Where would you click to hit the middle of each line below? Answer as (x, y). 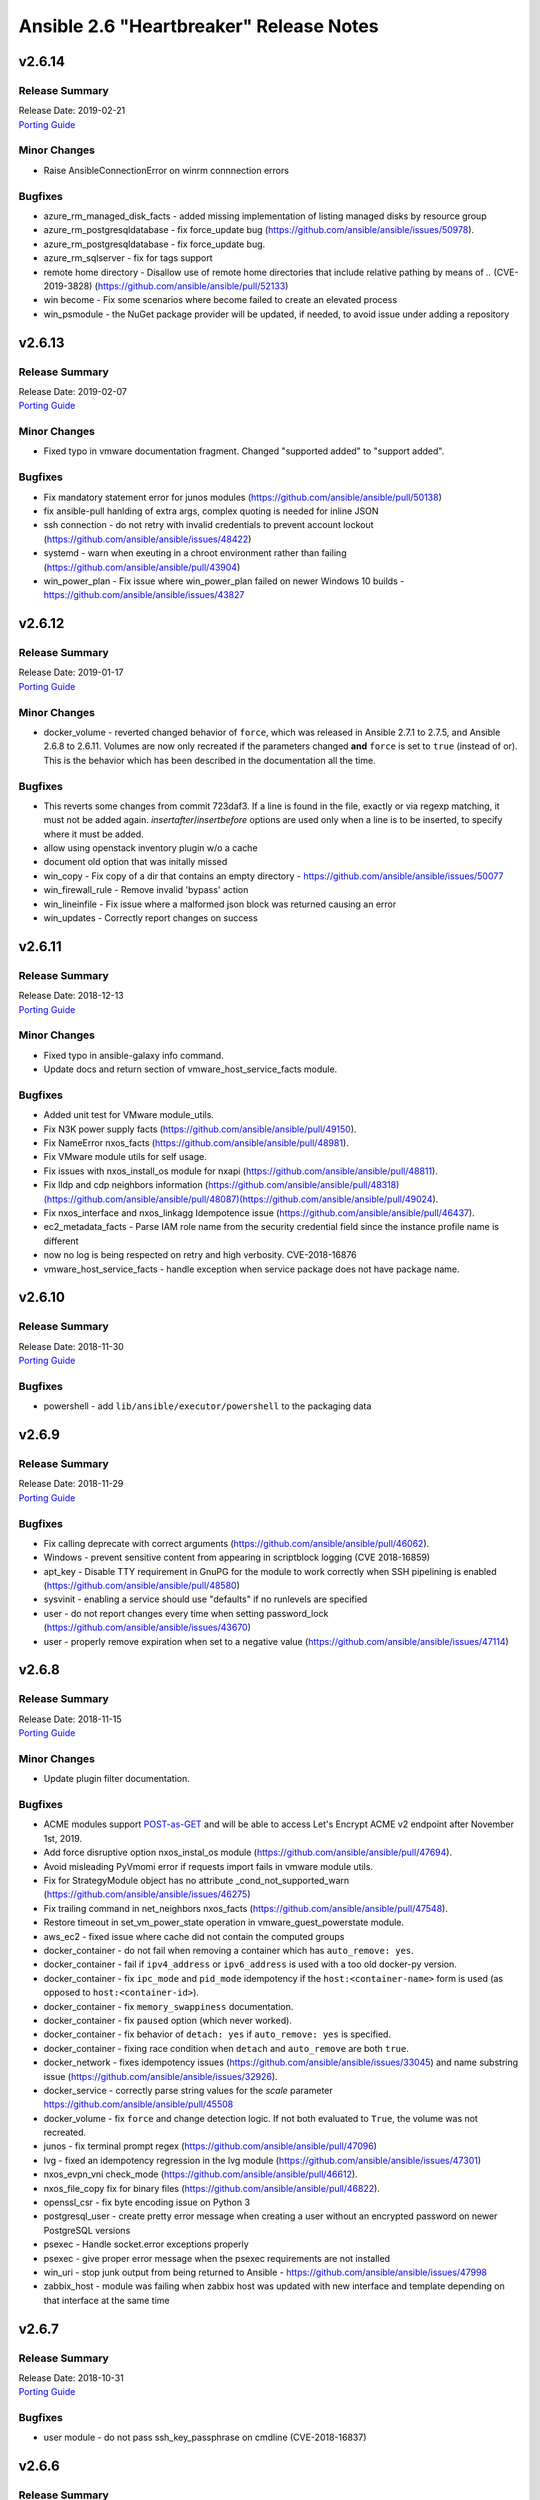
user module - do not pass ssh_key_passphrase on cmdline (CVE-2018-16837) (205, 2437)
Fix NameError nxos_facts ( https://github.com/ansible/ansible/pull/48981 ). (196, 1143)
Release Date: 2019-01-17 (71, 672)
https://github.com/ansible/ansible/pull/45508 (138, 2104)
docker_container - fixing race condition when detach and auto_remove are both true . (226, 2048)
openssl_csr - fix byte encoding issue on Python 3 (146, 2202)
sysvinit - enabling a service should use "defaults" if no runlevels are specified (205, 1599)
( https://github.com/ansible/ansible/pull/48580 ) (141, 1586)
